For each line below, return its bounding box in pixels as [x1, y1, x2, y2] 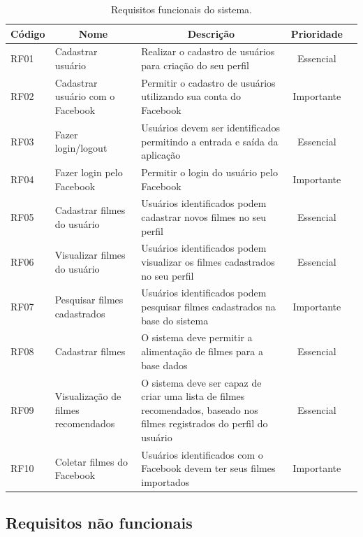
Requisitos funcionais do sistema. [110, 2, 253, 16]
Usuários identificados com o [141, 447, 263, 461]
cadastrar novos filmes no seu [141, 209, 267, 224]
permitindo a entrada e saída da [141, 134, 279, 148]
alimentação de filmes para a [141, 344, 263, 359]
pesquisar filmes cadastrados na [141, 299, 276, 314]
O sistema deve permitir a [141, 330, 253, 345]
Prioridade [290, 26, 343, 41]
